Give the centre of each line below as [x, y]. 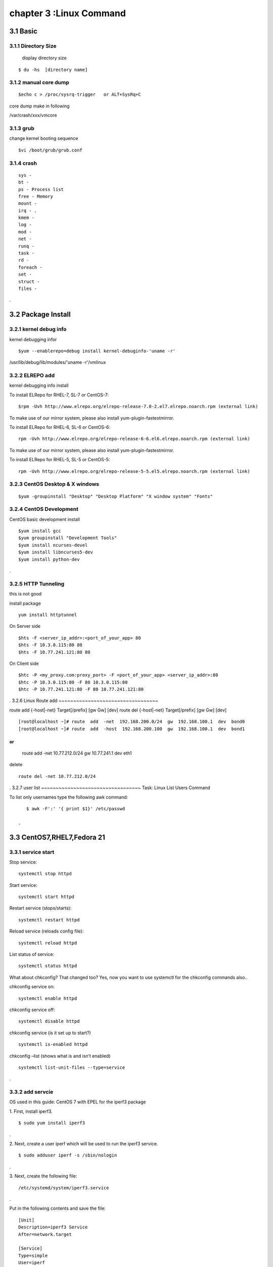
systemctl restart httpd [49, 920]
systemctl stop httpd [45, 874]
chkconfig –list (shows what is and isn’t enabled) [60, 1056]
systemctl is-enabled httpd [53, 1045]
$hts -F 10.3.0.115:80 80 [51, 645]
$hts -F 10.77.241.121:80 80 [54, 652]
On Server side [25, 626]
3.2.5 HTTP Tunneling [37, 584]
